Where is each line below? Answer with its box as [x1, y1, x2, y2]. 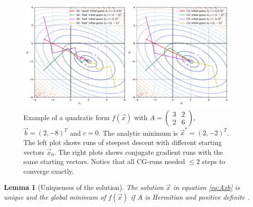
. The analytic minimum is [98, 127, 178, 138]
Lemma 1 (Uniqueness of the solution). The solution [4, 182, 164, 192]
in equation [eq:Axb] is [173, 182, 240, 192]
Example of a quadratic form [23, 112, 110, 122]
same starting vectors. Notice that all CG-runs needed [23, 156, 185, 166]
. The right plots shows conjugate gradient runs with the [54, 146, 223, 157]
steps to [202, 156, 226, 166]
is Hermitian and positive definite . [145, 191, 250, 202]
